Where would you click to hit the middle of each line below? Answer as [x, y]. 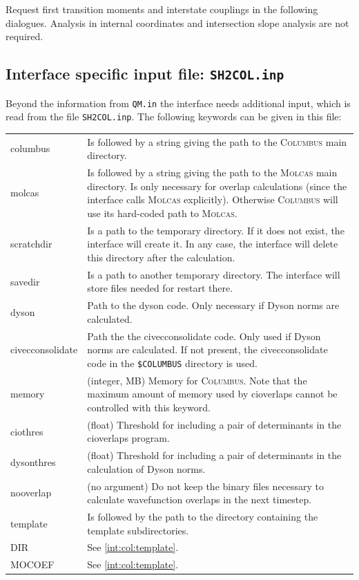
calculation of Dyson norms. [146, 468]
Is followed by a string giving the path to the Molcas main [212, 172]
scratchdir [31, 244]
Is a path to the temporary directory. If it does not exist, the [216, 230]
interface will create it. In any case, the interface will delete [213, 244]
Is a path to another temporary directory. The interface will [214, 274]
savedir [25, 281]
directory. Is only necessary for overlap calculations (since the [217, 186]
